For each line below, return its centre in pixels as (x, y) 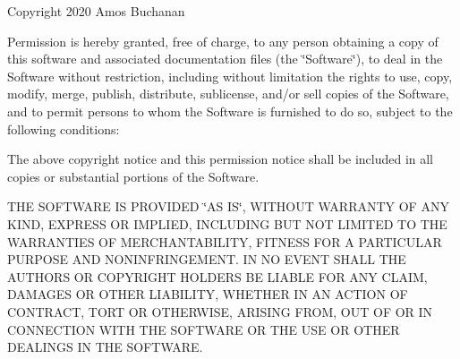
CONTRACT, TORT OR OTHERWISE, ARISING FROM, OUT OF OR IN (220, 311)
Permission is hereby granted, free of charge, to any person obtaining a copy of (223, 41)
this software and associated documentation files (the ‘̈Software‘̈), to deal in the (225, 59)
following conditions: (64, 128)
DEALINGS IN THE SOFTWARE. (105, 347)
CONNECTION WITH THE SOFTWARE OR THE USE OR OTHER (204, 329)
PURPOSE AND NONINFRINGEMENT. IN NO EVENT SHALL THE (207, 259)
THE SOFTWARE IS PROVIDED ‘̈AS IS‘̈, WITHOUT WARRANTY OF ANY (228, 206)
